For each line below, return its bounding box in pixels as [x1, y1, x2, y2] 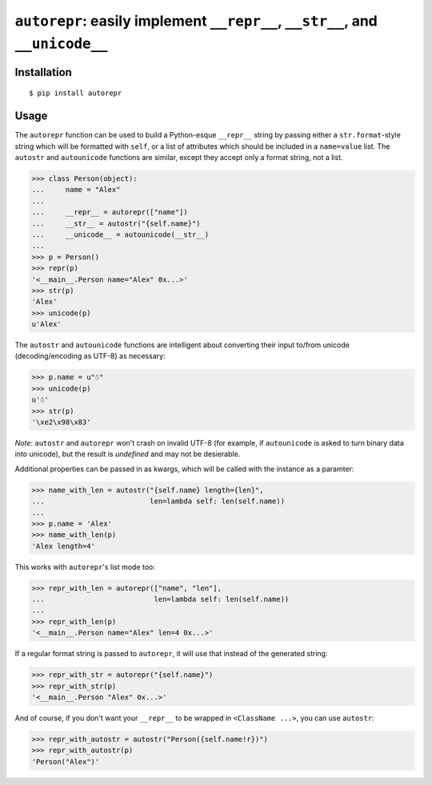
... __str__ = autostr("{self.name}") [31, 218, 201, 228]
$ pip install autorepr [29, 89, 122, 98]
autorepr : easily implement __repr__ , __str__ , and [14, 12, 378, 30]
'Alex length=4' [31, 541, 96, 551]
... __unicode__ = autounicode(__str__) [31, 230, 210, 239]
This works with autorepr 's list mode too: [14, 562, 156, 571]
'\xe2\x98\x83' [31, 418, 91, 427]
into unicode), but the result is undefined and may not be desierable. [14, 449, 241, 459]
